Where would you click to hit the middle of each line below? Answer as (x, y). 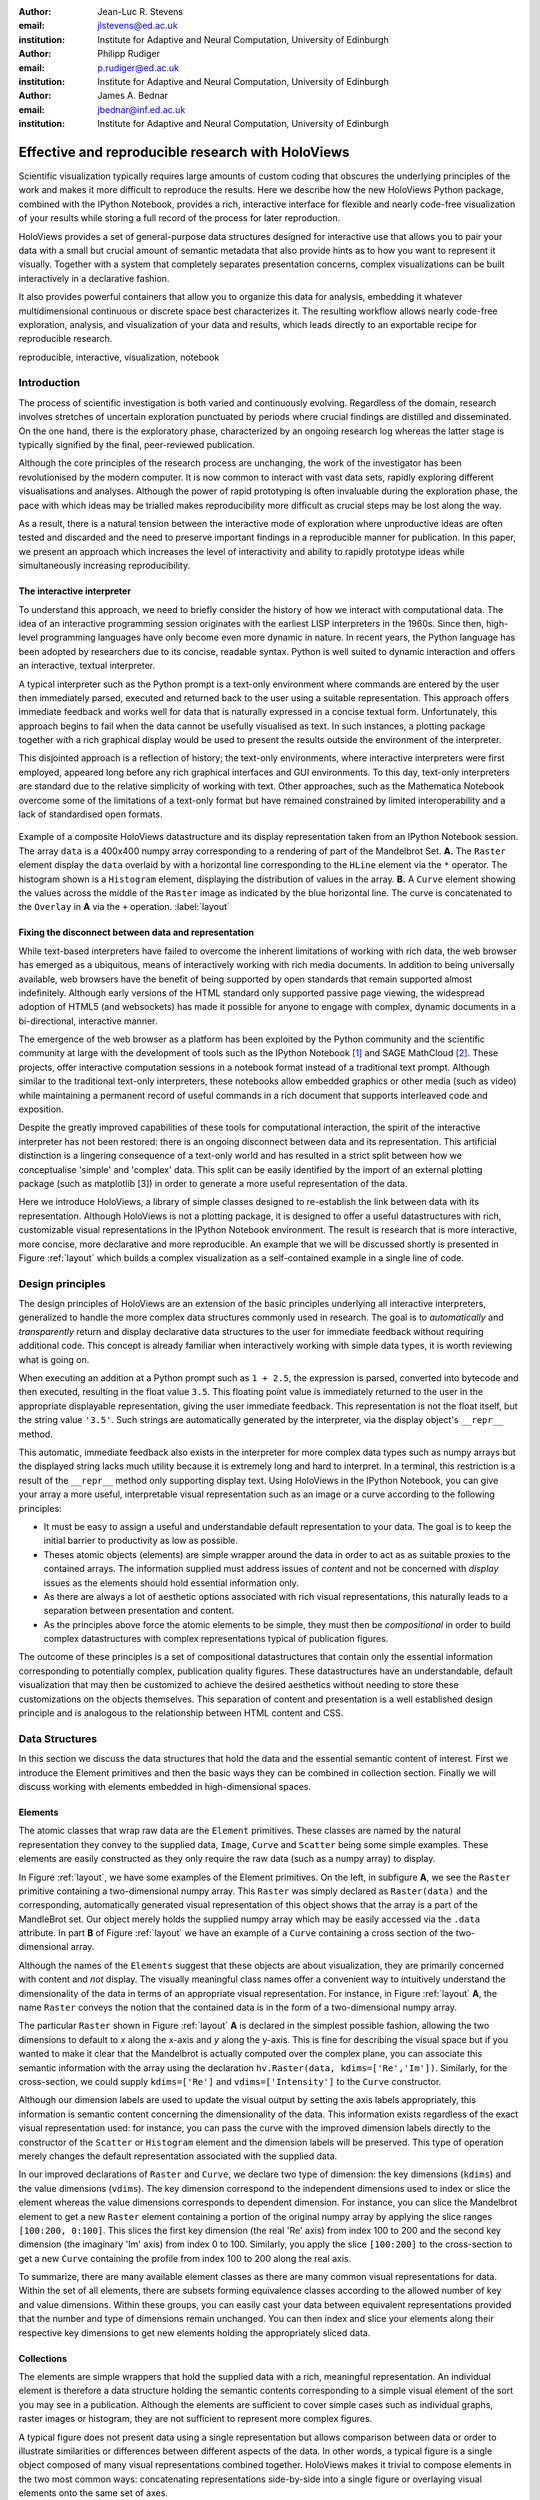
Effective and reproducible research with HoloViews (184, 151)
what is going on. (54, 1359)
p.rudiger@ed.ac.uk (138, 67)
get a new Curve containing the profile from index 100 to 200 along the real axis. (185, 2258)
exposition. (41, 1109)
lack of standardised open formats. (91, 814)
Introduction (49, 383)
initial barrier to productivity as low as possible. (141, 1541)
